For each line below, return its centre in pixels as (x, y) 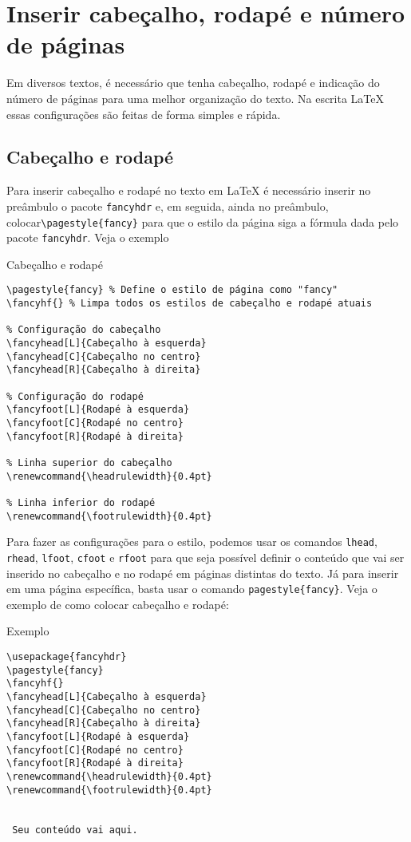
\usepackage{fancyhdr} (67, 657)
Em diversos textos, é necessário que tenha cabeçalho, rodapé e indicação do (193, 83)
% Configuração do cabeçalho (84, 330)
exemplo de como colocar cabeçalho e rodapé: (118, 604)
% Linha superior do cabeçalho (89, 463)
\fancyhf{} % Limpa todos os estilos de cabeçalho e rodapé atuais (190, 304)
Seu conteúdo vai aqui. (75, 830)
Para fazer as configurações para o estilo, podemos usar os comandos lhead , (192, 542)
